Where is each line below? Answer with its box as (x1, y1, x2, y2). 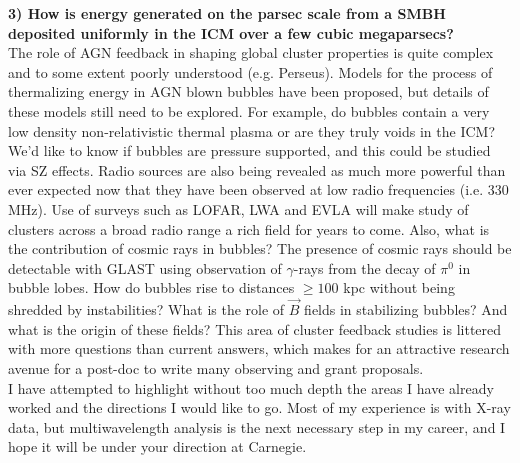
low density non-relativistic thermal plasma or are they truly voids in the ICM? (8, 120, 496, 141)
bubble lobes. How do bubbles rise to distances (8, 277, 295, 298)
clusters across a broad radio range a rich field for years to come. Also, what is (8, 218, 490, 239)
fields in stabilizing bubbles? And (304, 299, 508, 320)
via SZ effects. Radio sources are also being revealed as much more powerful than (8, 159, 506, 180)
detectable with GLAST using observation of (8, 257, 282, 278)
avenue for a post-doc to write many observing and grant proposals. (8, 357, 424, 378)
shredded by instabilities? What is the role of (8, 299, 285, 320)
